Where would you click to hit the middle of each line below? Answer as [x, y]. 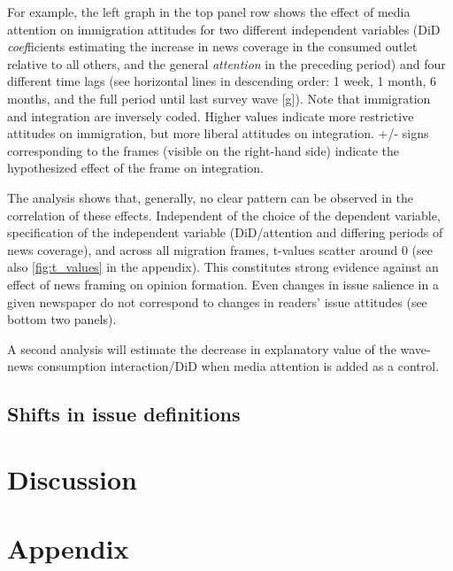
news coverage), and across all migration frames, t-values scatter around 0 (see [220, 249]
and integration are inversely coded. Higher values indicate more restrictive [211, 116]
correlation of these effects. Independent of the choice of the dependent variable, [224, 215]
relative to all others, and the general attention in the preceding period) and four [226, 63]
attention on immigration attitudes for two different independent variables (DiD [224, 29]
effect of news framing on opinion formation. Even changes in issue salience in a [223, 284]
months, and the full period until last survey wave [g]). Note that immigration [219, 98]
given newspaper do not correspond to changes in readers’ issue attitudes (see [217, 301]
